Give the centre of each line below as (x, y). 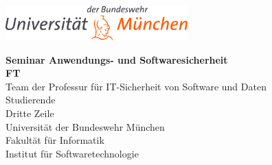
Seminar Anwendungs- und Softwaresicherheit (117, 59)
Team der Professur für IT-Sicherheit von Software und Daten (136, 86)
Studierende (31, 100)
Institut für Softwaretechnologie (72, 153)
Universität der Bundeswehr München (85, 126)
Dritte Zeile (30, 113)
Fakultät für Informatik (55, 140)
